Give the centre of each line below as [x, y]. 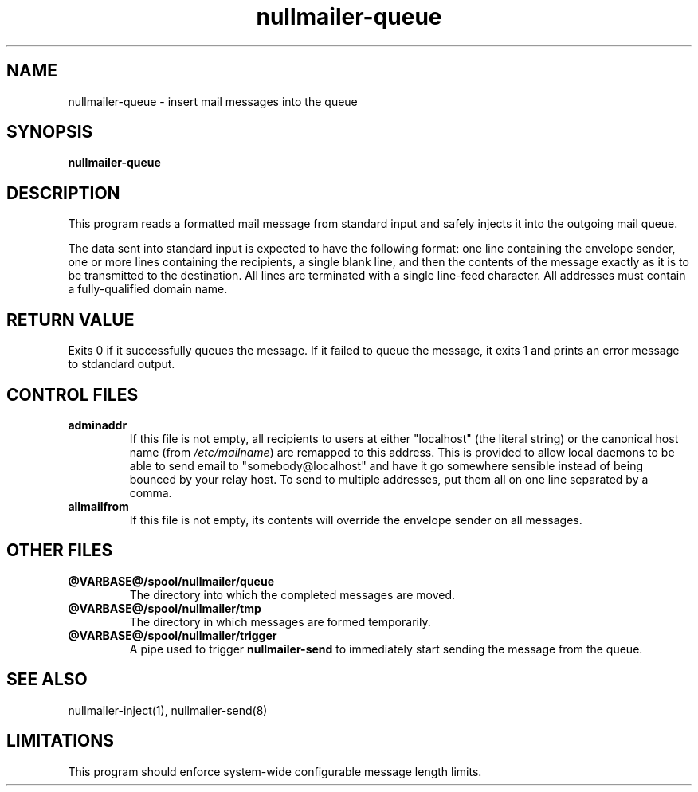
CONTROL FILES [73, 394]
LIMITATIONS [61, 741]
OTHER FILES [60, 551]
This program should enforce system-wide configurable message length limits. [275, 771]
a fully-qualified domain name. [148, 289]
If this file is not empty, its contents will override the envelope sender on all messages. [356, 520]
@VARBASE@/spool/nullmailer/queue [171, 581]
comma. [151, 492]
